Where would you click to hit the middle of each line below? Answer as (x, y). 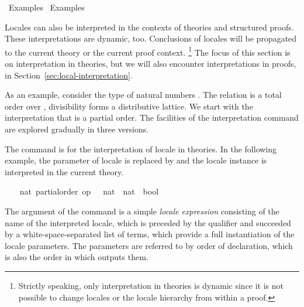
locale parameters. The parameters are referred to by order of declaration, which (149, 245)
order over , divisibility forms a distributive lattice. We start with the (129, 106)
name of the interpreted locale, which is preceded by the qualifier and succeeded (148, 222)
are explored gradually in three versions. (77, 129)
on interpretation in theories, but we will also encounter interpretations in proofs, (151, 64)
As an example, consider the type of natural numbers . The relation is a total (143, 95)
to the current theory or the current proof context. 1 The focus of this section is (148, 51)
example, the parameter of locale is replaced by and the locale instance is (136, 160)
